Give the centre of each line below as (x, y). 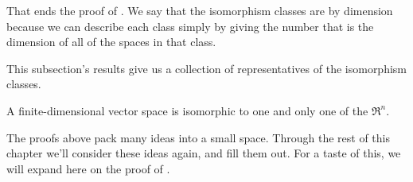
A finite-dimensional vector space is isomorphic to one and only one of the (187, 110)
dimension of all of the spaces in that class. (111, 42)
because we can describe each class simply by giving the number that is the (190, 26)
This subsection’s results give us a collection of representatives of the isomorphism (207, 68)
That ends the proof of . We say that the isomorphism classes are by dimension (200, 10)
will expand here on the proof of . (88, 168)
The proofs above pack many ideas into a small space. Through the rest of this (198, 137)
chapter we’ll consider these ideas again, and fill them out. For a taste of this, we (204, 153)
